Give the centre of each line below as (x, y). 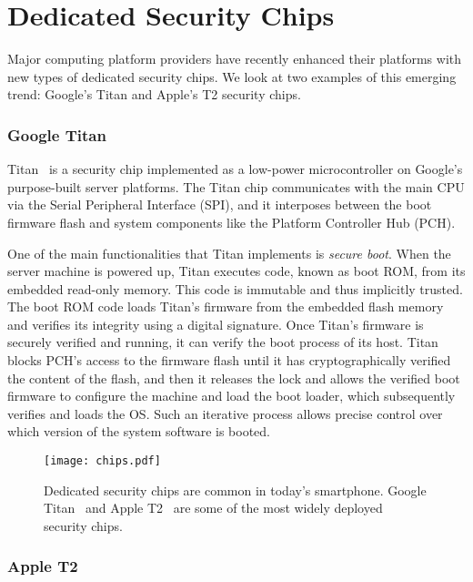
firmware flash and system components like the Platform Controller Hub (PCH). (231, 222)
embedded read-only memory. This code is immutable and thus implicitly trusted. (235, 288)
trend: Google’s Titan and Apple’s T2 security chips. (154, 94)
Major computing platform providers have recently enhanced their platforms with (235, 59)
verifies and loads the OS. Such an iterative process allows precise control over (225, 413)
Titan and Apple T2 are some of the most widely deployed (213, 508)
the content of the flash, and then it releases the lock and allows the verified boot (234, 378)
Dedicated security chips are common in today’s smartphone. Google (235, 490)
